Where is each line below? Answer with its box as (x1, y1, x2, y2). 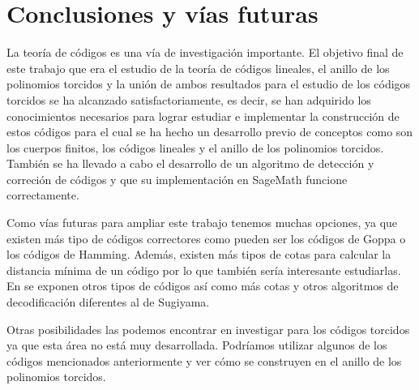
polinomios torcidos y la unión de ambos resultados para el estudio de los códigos (6, 75, 411, 92)
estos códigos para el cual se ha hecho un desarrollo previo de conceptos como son (6, 123, 413, 140)
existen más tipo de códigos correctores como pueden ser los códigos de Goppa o (6, 229, 406, 246)
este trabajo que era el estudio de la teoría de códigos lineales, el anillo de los (6, 59, 390, 76)
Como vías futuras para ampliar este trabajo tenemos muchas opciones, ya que (6, 214, 398, 231)
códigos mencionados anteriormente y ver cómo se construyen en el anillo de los (6, 352, 402, 369)
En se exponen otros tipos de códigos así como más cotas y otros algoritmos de (6, 277, 399, 294)
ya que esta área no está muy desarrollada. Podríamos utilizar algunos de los (6, 336, 387, 354)
